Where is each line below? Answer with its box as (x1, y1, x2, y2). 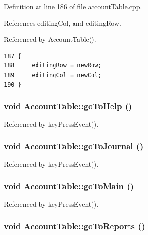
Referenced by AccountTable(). (4, 34, 96, 44)
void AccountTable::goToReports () (4, 219, 145, 232)
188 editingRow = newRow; (4, 62, 102, 69)
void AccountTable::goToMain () (4, 179, 134, 192)
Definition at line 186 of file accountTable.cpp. (4, 1, 142, 11)
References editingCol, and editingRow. (4, 18, 121, 28)
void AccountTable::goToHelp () (4, 100, 132, 112)
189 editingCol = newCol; (4, 71, 102, 78)
